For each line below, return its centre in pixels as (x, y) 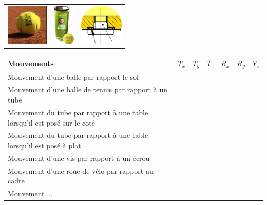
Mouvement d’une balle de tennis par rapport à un (88, 89)
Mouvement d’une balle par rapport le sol (73, 77)
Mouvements (31, 63)
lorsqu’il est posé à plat (44, 145)
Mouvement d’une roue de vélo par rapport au (81, 170)
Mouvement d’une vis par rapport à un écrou (79, 158)
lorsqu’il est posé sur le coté (51, 122)
